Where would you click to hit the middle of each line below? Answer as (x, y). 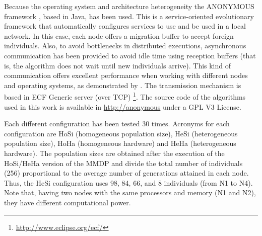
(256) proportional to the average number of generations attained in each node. (126, 173)
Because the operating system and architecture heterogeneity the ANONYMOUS (129, 6)
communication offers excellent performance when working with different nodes (126, 75)
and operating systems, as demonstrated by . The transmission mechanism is (123, 85)
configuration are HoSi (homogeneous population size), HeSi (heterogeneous (121, 133)
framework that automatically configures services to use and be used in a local (125, 26)
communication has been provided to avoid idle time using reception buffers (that (130, 55)
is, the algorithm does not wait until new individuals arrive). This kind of (118, 65)
